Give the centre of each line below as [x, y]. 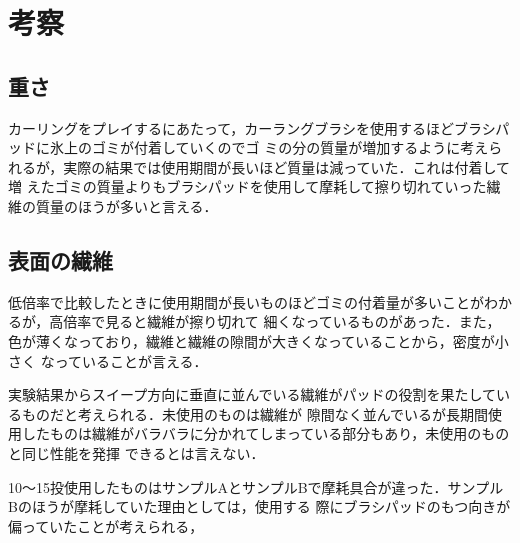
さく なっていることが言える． [108, 360]
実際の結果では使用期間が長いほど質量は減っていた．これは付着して [287, 166]
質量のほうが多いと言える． [126, 205]
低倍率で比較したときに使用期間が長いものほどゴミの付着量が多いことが [246, 301]
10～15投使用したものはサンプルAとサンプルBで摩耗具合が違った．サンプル [256, 486]
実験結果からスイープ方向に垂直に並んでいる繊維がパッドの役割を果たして [252, 394]
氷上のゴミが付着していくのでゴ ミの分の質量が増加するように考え [269, 147]
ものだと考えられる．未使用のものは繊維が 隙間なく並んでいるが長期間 [254, 413]
